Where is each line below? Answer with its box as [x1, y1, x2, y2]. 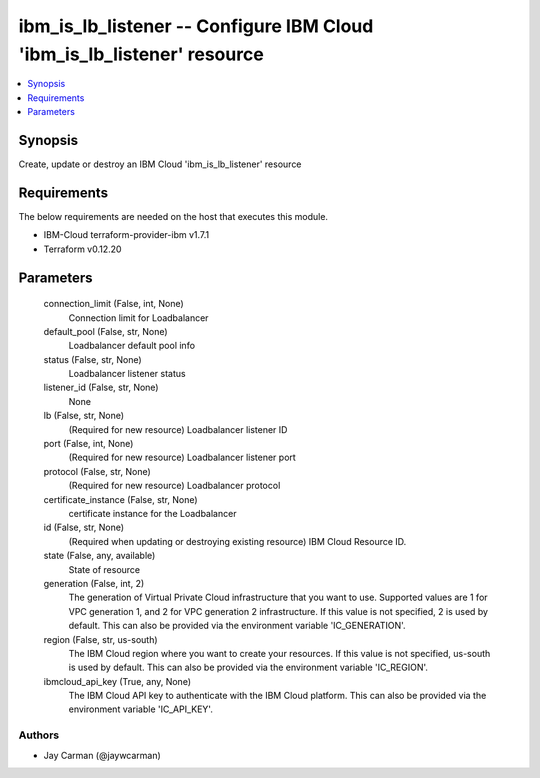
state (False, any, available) [43, 550, 156, 562]
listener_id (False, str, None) [43, 381, 159, 394]
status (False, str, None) [43, 353, 142, 365]
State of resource [68, 563, 141, 575]
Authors [18, 728, 60, 742]
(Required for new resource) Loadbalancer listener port [68, 451, 297, 464]
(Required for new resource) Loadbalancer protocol [68, 480, 281, 492]
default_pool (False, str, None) [43, 325, 169, 337]
